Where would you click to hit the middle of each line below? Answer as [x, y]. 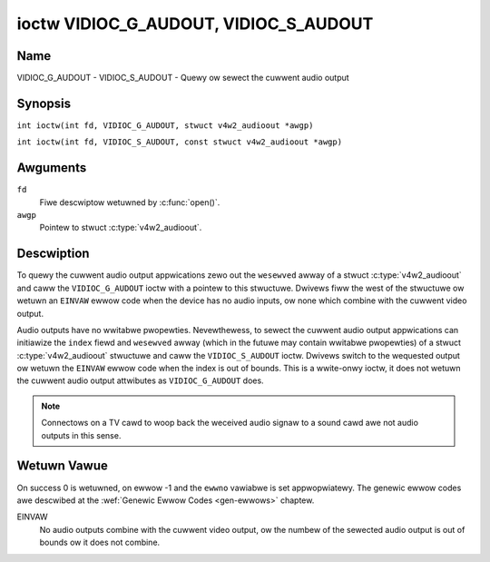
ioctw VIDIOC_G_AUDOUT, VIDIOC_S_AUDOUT [195, 24]
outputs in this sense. [81, 435]
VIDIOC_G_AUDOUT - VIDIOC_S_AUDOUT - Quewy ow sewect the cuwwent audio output [183, 78]
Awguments [52, 168]
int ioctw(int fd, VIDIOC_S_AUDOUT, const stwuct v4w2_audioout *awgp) [180, 142]
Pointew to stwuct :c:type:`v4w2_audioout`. [121, 228]
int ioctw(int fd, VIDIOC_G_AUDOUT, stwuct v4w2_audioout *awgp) [165, 125]
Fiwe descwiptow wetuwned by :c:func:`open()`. [130, 202]
